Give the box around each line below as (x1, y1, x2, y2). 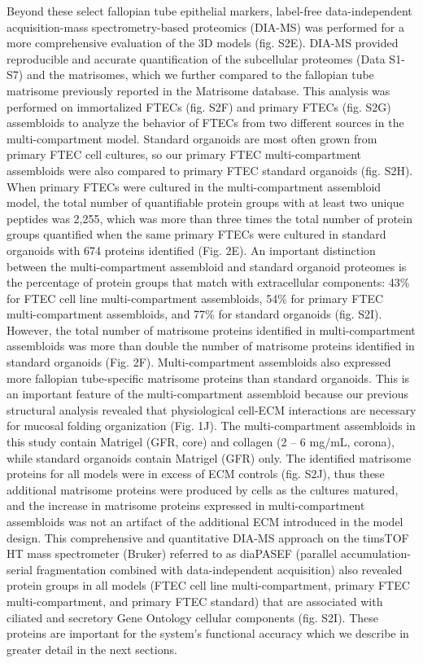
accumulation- (340, 545, 411, 562)
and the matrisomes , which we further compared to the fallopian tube (26, 66, 374, 83)
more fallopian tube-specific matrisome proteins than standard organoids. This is (7, 369, 410, 386)
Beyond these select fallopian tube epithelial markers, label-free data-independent (7, 2, 412, 19)
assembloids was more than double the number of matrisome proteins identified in (7, 337, 415, 354)
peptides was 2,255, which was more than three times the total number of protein (7, 209, 412, 226)
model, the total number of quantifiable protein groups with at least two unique (7, 194, 404, 211)
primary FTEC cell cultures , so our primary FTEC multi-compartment (7, 146, 362, 163)
